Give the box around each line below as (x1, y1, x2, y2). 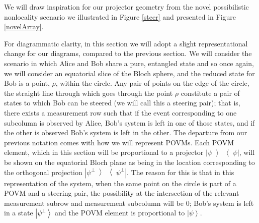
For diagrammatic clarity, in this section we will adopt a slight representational (4, 38, 248, 48)
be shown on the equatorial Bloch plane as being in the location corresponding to (4, 156, 255, 167)
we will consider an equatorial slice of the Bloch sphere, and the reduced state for (4, 68, 255, 78)
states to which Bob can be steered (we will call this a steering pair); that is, (4, 97, 240, 108)
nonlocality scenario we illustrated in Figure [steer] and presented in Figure (4, 11, 236, 22)
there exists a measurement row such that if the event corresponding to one (4, 107, 237, 118)
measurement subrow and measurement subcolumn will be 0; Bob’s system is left (4, 197, 254, 208)
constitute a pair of (181, 87, 240, 98)
